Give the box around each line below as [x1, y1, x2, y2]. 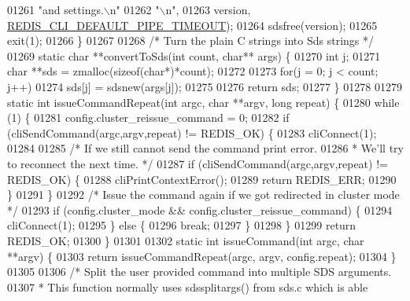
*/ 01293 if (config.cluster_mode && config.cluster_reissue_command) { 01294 [7, 201, 393, 218]
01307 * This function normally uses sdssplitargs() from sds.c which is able [7, 278, 368, 295]
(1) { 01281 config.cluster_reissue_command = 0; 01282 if [7, 109, 290, 126]
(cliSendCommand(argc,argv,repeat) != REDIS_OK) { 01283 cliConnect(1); [7, 124, 377, 141]
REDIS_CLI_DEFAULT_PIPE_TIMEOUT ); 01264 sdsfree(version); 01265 [7, 17, 378, 33]
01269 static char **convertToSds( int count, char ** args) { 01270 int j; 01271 [7, 47, 381, 64]
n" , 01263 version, [165, 2, 251, 17]
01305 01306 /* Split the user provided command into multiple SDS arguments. [7, 263, 392, 280]
